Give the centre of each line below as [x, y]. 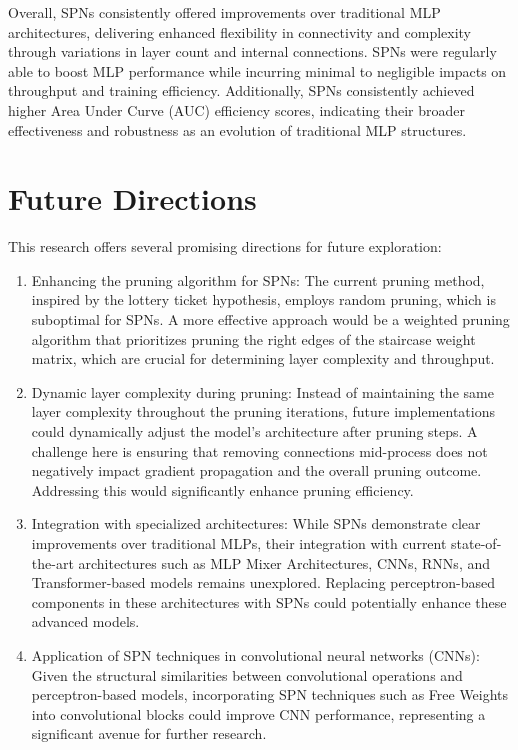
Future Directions [132, 198]
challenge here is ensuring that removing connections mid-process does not [259, 450]
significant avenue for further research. [149, 733]
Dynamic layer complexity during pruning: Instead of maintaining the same [262, 391]
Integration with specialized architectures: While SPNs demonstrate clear [256, 523]
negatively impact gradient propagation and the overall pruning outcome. [256, 470]
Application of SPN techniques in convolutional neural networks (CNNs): [255, 654]
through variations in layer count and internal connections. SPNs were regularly [252, 51]
